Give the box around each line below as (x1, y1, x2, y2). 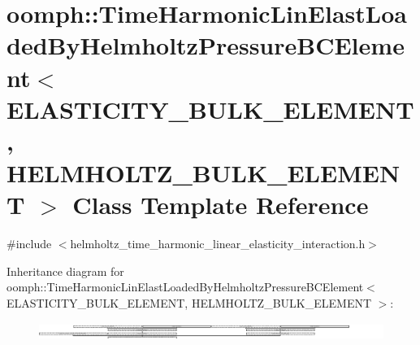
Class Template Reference (72, 188, 369, 221)
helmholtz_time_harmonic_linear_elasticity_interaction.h (70, 235, 366, 252)
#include (6, 235, 52, 252)
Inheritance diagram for (6, 262, 124, 279)
